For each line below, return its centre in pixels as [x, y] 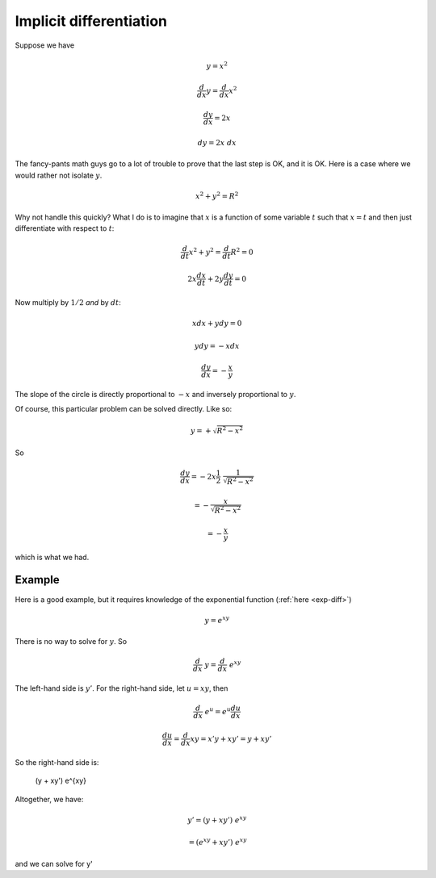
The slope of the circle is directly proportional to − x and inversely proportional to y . [155, 395]
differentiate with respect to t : [65, 228]
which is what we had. [52, 557]
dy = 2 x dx [217, 142]
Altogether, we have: [49, 799]
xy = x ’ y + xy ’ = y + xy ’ [231, 739]
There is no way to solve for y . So [71, 642]
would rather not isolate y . [59, 175]
